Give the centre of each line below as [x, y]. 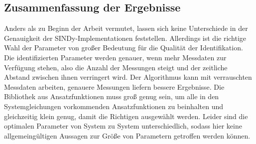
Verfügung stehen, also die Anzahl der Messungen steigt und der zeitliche [116, 67]
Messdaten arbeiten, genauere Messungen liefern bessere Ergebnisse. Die [114, 86]
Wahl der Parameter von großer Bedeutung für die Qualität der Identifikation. [124, 48]
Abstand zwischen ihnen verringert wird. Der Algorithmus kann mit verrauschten [128, 77]
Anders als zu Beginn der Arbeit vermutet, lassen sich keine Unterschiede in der [126, 28]
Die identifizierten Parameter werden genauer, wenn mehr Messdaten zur [115, 57]
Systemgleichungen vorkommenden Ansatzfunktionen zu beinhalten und [114, 106]
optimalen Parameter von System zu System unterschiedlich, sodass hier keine [123, 126]
